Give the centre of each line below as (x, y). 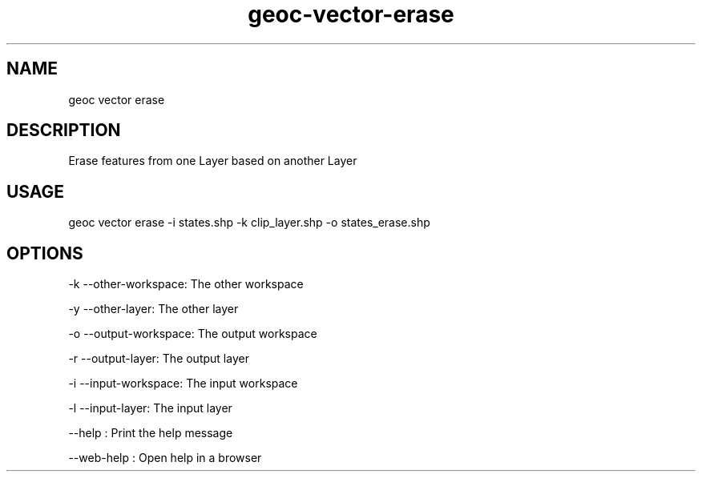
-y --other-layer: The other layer (153, 309)
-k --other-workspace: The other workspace (186, 284)
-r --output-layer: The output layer (159, 359)
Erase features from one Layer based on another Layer (213, 161)
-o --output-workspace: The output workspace (193, 334)
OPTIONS (45, 253)
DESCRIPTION (64, 131)
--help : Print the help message (151, 433)
